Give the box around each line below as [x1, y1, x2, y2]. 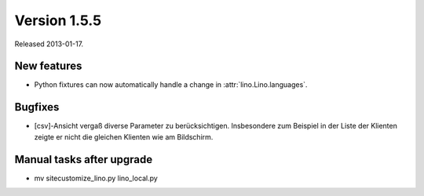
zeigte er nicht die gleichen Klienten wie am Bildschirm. [34, 132, 214, 141]
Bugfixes [14, 100, 60, 114]
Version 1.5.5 [14, 12, 102, 29]
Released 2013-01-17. [14, 39, 84, 49]
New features [14, 60, 82, 73]
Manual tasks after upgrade [14, 153, 153, 166]
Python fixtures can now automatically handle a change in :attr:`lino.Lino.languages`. [34, 80, 308, 89]
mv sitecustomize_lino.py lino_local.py [34, 173, 159, 183]
